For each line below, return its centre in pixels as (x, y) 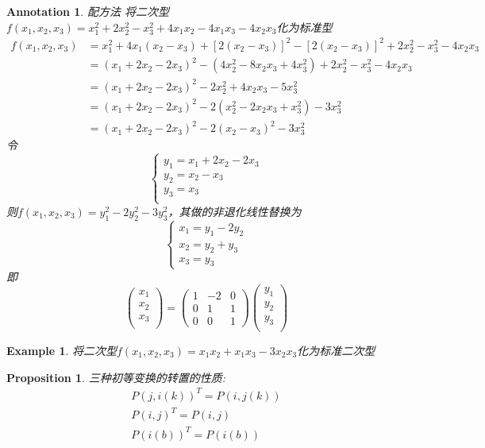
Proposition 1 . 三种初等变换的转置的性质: (116, 377)
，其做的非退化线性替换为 (235, 211)
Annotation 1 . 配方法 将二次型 (88, 11)
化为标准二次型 (336, 350)
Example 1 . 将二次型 (62, 350)
